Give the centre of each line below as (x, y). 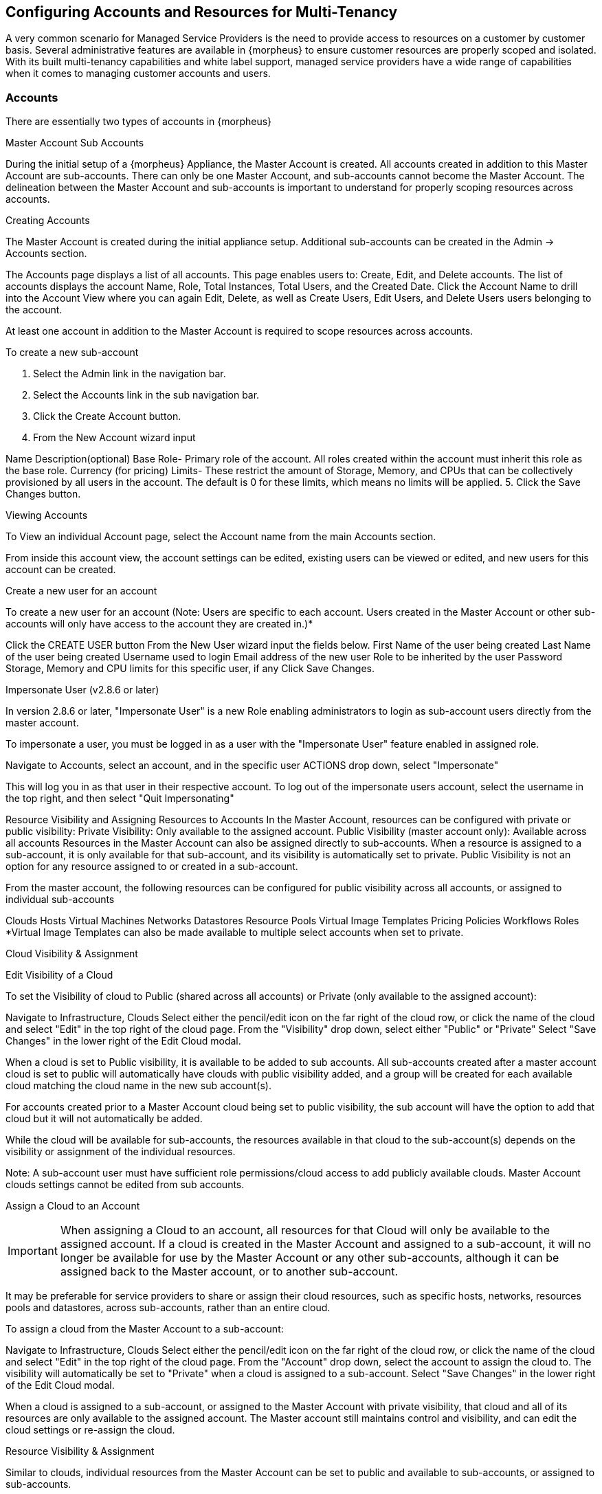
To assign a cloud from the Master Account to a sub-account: (145, 1329)
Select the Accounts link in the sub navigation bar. (146, 395)
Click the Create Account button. (107, 416)
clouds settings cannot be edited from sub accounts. (125, 1185)
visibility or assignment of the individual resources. (121, 1152)
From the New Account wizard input (114, 438)
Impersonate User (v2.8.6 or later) (82, 690)
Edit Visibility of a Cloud (59, 975)
